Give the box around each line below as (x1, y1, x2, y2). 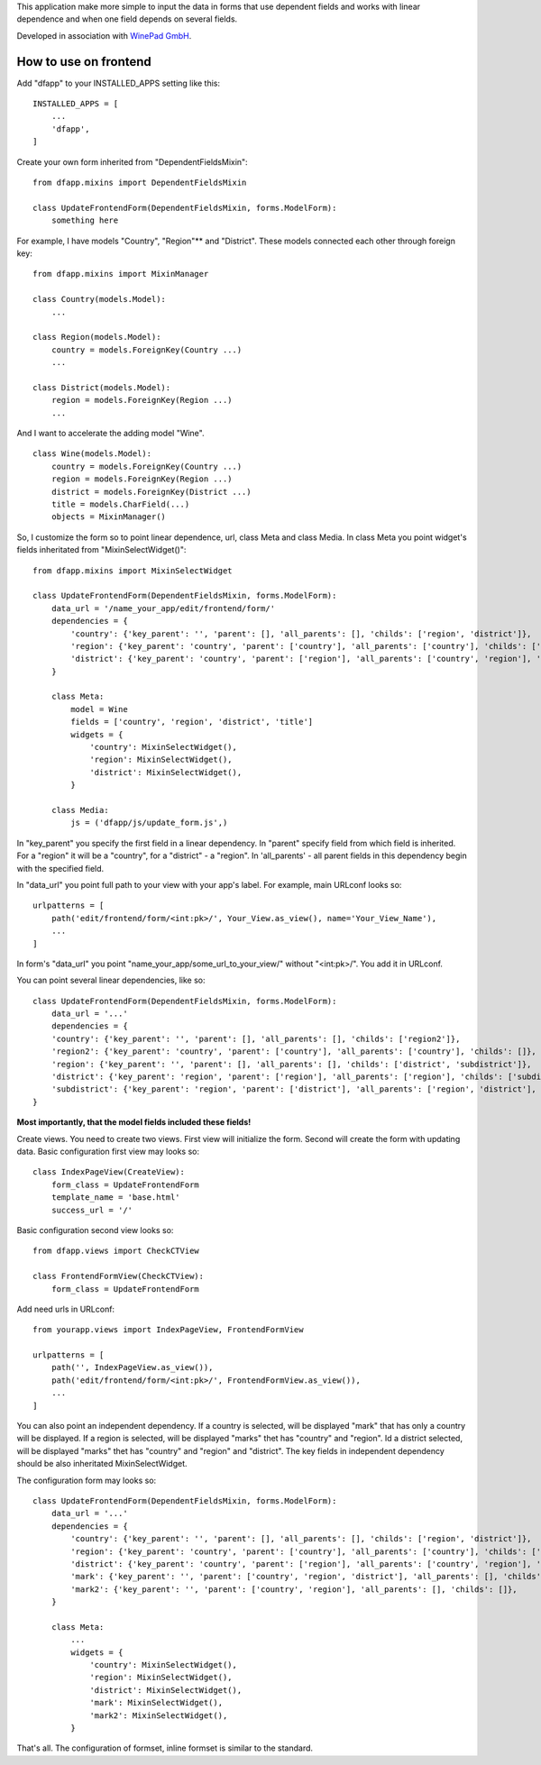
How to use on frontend (16, 54, 152, 69)
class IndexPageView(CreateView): (32, 1167, 185, 1177)
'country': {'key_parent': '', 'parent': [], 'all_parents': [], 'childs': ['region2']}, (50, 1033, 461, 1044)
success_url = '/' (50, 1204, 133, 1215)
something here (50, 215, 119, 225)
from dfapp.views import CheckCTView (32, 1246, 200, 1257)
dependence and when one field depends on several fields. (16, 14, 238, 24)
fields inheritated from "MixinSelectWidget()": (16, 544, 187, 555)
